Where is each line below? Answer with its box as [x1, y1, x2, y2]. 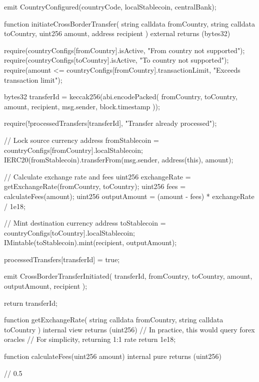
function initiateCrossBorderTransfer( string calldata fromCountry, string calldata [4, 18, 255, 29]
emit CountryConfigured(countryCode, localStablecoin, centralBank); [4, 2, 216, 12]
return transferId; [4, 297, 57, 308]
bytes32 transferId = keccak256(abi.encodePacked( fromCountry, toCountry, [4, 91, 237, 102]
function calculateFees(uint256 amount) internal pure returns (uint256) [4, 351, 221, 361]
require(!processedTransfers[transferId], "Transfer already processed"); [4, 118, 217, 128]
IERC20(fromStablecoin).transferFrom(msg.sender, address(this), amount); [4, 154, 233, 165]
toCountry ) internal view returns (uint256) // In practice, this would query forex [4, 324, 255, 334]
